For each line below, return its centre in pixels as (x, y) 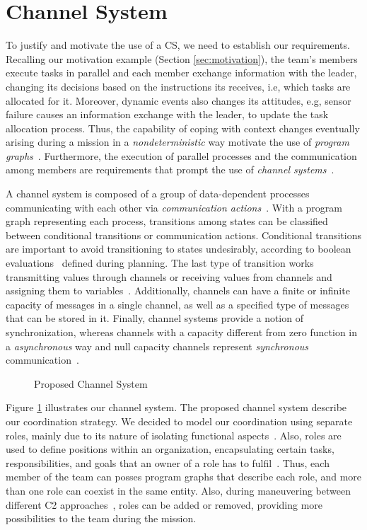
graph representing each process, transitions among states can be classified (167, 221)
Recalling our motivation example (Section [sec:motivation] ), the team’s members (182, 58)
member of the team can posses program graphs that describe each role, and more (184, 477)
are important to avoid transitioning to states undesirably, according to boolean (179, 249)
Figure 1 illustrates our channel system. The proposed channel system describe (176, 407)
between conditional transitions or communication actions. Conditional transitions (183, 235)
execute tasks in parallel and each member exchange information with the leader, (181, 73)
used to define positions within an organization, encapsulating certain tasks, (170, 449)
